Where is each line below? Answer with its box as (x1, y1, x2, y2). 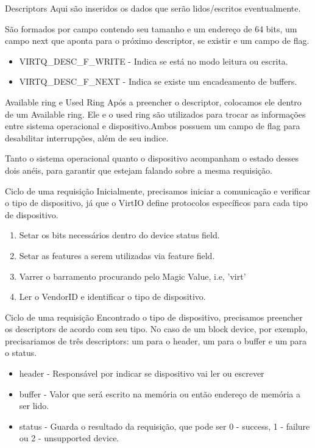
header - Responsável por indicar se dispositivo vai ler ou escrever (19, 367, 264, 380)
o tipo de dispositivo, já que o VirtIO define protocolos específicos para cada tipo (5, 196, 308, 209)
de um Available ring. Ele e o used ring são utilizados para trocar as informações (5, 107, 306, 120)
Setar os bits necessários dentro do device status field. (19, 229, 220, 241)
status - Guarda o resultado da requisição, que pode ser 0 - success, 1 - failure (19, 419, 310, 432)
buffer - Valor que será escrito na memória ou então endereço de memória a (19, 387, 300, 400)
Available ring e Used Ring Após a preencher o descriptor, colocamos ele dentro (5, 95, 302, 108)
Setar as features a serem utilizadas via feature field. (19, 249, 215, 261)
